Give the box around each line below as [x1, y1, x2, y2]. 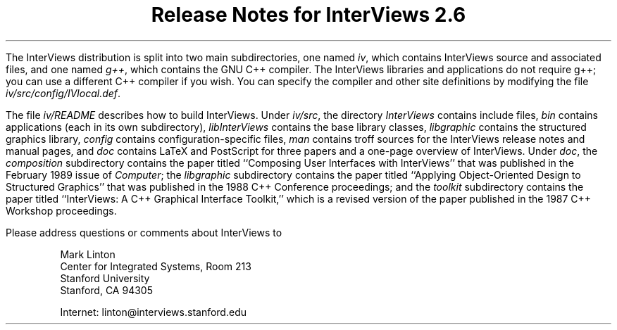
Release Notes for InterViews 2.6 [151, 3, 466, 27]
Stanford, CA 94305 [60, 284, 153, 296]
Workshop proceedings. [6, 204, 117, 217]
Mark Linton [60, 248, 116, 260]
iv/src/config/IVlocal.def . [6, 87, 121, 99]
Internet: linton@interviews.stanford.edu [60, 305, 247, 318]
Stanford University [60, 272, 150, 284]
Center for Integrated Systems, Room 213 [60, 260, 251, 272]
